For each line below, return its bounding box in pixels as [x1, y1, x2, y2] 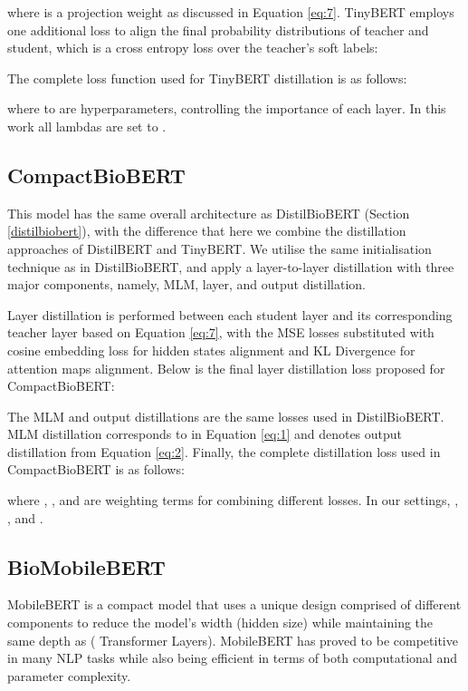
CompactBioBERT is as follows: [7, 460, 185, 479]
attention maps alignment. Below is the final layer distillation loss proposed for [7, 358, 445, 377]
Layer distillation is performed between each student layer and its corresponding [7, 305, 453, 324]
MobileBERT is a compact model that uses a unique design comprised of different [7, 595, 462, 614]
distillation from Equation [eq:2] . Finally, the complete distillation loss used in [7, 442, 441, 461]
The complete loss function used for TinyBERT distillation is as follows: [7, 68, 407, 87]
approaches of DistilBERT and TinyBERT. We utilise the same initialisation [7, 238, 432, 258]
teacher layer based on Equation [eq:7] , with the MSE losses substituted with [7, 323, 435, 342]
